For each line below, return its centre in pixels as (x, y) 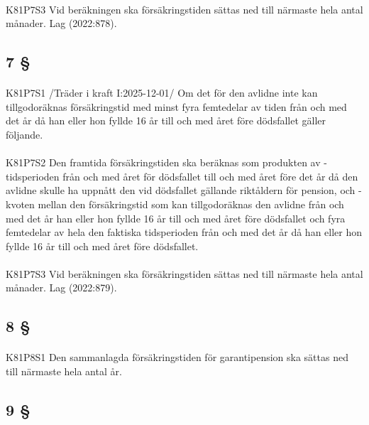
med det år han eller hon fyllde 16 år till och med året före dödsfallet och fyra (176, 218)
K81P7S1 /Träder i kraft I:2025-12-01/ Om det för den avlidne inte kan (162, 93)
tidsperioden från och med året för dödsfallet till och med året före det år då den (182, 176)
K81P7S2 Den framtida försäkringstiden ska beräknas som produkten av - (166, 162)
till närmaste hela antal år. (64, 371)
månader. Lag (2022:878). (61, 23)
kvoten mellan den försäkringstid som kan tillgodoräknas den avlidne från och (175, 204)
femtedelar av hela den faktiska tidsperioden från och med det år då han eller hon (184, 232)
